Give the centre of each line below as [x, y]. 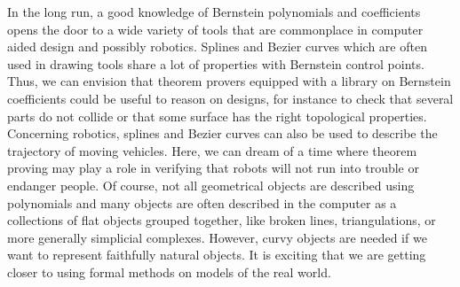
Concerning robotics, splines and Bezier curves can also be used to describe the [222, 133]
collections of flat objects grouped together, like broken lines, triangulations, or [222, 220]
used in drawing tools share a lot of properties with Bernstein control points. [216, 63]
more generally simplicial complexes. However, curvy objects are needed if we [217, 237]
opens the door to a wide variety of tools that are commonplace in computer [215, 29]
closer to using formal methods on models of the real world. [169, 271]
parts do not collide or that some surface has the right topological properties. [217, 116]
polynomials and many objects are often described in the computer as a [202, 202]
